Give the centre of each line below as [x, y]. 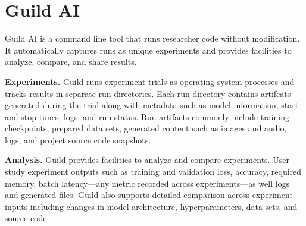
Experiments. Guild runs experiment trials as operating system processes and [150, 81]
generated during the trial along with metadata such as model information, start [152, 105]
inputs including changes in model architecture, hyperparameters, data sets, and [151, 206]
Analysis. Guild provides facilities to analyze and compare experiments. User [147, 160]
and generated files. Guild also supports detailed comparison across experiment [149, 195]
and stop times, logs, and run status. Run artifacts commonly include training [147, 116]
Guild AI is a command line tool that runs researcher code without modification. [152, 38]
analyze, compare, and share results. [71, 62]
